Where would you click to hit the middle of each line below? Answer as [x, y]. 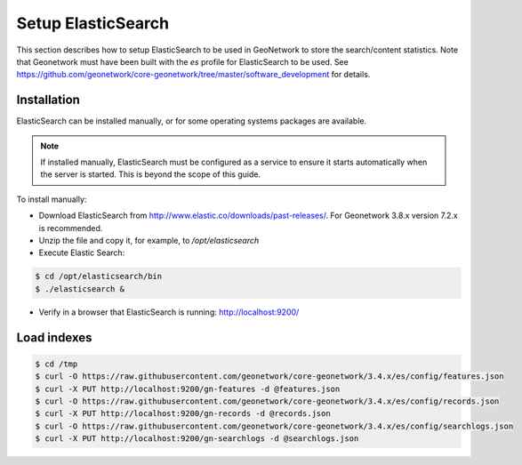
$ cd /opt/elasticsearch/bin [99, 277]
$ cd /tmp [56, 364]
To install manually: [52, 199]
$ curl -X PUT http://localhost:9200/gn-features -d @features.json [188, 389]
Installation [48, 100]
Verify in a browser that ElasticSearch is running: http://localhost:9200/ [169, 312]
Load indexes [54, 337]
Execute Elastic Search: [82, 253]
